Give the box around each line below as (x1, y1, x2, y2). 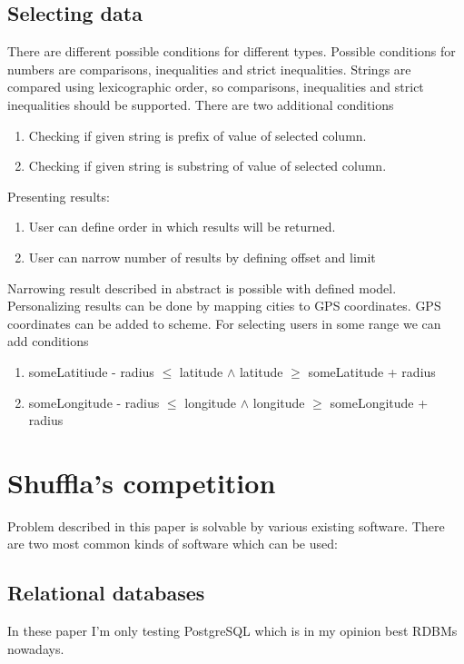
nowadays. (7, 639, 64, 658)
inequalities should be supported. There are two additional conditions (7, 94, 394, 114)
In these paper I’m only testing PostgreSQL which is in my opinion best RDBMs (7, 621, 458, 640)
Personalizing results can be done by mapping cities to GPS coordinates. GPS (7, 296, 441, 315)
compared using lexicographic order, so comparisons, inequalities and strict (7, 77, 424, 96)
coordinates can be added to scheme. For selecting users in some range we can (7, 313, 441, 332)
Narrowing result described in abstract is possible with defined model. (7, 278, 397, 297)
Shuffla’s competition (7, 463, 276, 500)
